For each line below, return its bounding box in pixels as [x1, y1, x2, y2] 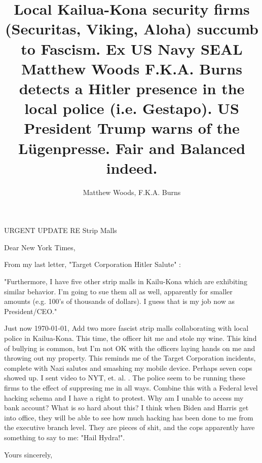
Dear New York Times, [4, 242, 76, 252]
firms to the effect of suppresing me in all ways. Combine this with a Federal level [4, 382, 258, 393]
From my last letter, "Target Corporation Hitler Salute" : [4, 259, 181, 269]
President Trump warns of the [24, 118, 240, 138]
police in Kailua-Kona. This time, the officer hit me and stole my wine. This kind [4, 332, 257, 343]
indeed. [106, 157, 158, 178]
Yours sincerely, [4, 449, 53, 459]
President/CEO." [4, 305, 57, 316]
